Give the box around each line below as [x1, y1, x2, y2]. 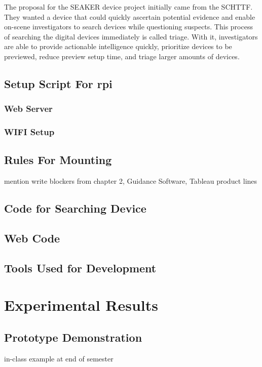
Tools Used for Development [4, 260, 157, 275]
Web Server [4, 102, 53, 115]
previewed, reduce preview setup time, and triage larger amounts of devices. [4, 51, 240, 61]
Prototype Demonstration [4, 329, 142, 345]
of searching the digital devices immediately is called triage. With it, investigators [4, 31, 258, 42]
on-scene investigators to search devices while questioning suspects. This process [4, 21, 253, 32]
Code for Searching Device [4, 200, 146, 216]
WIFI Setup [4, 126, 55, 138]
